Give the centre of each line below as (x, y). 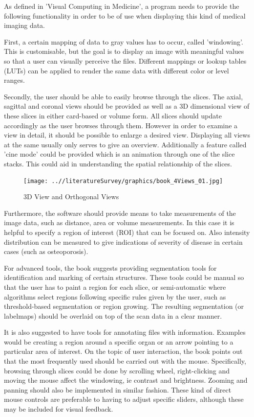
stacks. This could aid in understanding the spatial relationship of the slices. (118, 163)
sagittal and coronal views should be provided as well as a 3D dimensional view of (127, 106)
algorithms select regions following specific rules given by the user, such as (115, 296)
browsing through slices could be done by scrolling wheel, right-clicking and (117, 370)
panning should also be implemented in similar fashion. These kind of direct (118, 389)
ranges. (14, 80)
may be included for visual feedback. (59, 409)
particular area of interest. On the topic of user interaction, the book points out (123, 351)
